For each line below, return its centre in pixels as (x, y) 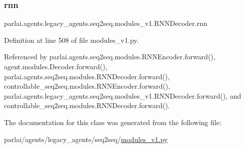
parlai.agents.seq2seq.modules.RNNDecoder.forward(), (87, 76)
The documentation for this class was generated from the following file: (113, 122)
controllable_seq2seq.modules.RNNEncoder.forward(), (87, 86)
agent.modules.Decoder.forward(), (56, 66)
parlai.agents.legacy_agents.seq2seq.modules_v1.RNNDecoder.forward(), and (123, 95)
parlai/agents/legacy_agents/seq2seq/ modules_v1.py (86, 139)
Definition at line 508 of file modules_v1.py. (71, 40)
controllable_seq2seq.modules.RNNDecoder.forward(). (87, 105)
